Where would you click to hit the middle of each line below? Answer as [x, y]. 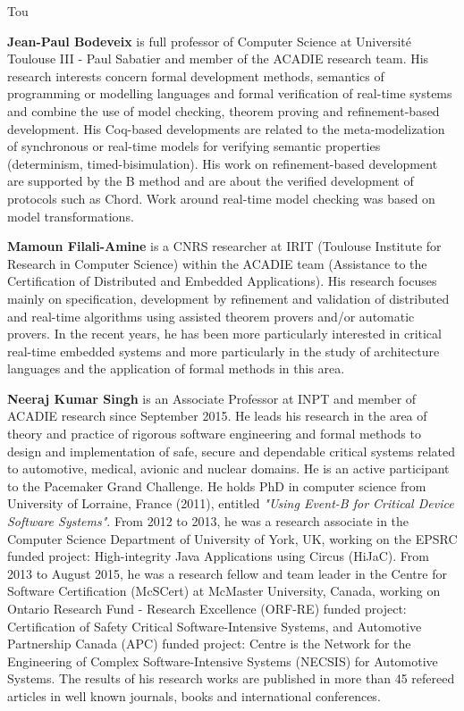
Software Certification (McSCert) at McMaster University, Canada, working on [224, 591]
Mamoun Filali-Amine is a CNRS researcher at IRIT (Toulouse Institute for [224, 246]
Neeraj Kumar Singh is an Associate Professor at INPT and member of [212, 398]
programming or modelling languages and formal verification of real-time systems [230, 93]
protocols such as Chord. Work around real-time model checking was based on [221, 198]
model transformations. [71, 216]
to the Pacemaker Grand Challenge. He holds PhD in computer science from [217, 485]
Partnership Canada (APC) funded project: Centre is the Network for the [209, 644]
